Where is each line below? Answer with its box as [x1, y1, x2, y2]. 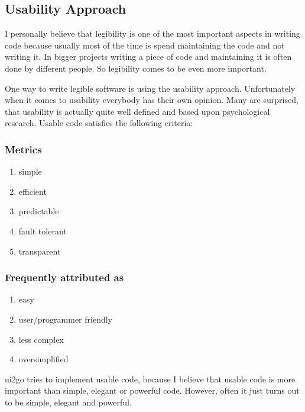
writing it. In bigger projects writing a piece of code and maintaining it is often [5, 50, 292, 63]
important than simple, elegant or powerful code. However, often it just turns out [5, 384, 300, 397]
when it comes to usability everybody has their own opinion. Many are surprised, [5, 94, 298, 106]
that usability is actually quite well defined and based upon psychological [5, 105, 270, 117]
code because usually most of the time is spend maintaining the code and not [5, 38, 285, 51]
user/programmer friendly [18, 313, 112, 325]
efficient [18, 185, 47, 197]
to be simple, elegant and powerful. [5, 395, 132, 408]
